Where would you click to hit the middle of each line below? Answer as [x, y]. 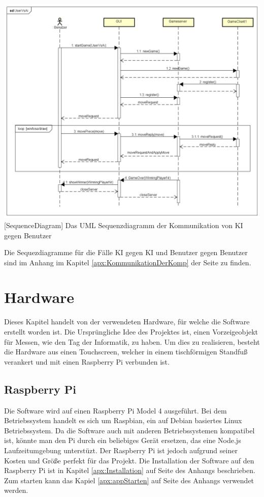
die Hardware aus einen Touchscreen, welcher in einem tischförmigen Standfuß [126, 352]
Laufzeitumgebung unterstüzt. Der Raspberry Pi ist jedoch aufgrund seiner [121, 450]
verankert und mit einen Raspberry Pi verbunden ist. [87, 361]
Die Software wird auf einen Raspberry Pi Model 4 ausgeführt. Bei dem [115, 410]
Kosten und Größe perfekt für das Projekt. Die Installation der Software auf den [129, 460]
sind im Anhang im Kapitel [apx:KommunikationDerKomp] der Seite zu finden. [128, 262]
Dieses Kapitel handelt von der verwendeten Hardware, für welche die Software [127, 322]
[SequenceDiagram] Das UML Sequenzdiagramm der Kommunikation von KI [124, 225]
